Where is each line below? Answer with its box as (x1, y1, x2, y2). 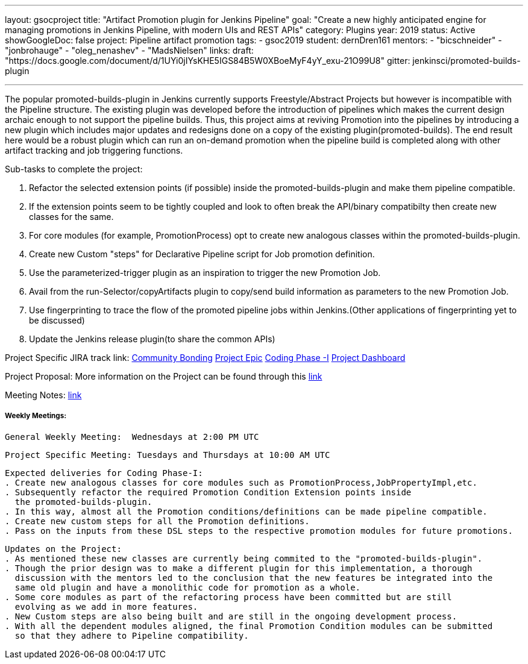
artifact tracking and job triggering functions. (5, 145, 183, 155)
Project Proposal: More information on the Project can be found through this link (5, 371, 322, 381)
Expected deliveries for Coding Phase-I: (5, 468, 203, 478)
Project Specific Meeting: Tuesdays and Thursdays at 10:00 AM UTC (5, 449, 330, 460)
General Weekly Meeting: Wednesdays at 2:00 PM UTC (5, 431, 259, 442)
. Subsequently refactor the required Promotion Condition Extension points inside (5, 487, 412, 497)
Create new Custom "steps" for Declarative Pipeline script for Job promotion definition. (29, 249, 375, 259)
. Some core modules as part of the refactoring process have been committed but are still (5, 592, 452, 602)
